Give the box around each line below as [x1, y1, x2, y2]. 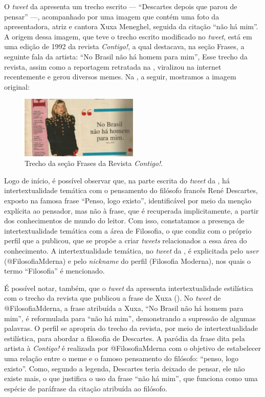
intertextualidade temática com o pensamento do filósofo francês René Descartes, [4, 185, 258, 196]
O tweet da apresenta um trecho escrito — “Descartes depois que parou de [4, 1, 237, 11]
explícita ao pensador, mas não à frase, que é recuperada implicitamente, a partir [4, 205, 259, 216]
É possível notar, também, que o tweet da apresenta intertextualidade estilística [4, 282, 253, 293]
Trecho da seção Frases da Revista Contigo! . [25, 158, 163, 169]
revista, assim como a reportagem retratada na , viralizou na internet [4, 61, 222, 72]
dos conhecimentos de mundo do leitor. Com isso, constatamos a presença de [4, 215, 245, 226]
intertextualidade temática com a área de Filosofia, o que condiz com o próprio [4, 225, 252, 236]
